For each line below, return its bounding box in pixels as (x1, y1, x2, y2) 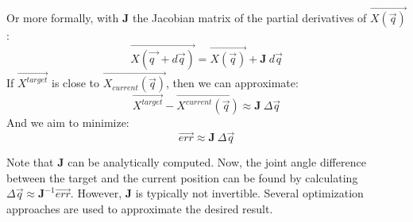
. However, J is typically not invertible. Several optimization (70, 185, 364, 201)
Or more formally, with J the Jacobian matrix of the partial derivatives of (6, 10, 367, 26)
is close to (52, 75, 100, 91)
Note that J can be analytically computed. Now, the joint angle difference (6, 154, 366, 170)
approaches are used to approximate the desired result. (6, 201, 273, 217)
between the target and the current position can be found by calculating (6, 169, 358, 186)
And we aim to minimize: (6, 114, 129, 131)
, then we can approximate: (166, 75, 299, 91)
